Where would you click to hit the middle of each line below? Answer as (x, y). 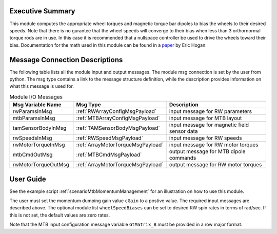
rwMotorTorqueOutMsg (41, 165)
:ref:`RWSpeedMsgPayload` (110, 138)
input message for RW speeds (205, 138)
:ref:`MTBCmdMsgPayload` (109, 155)
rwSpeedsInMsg (32, 138)
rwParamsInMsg (32, 111)
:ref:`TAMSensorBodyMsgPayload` (118, 128)
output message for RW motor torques (215, 165)
